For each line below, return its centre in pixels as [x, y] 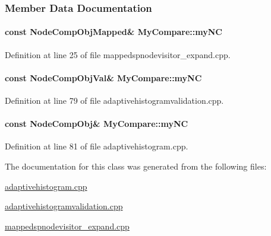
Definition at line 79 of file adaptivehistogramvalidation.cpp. [114, 101]
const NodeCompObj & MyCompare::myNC [97, 124]
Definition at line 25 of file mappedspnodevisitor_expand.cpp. [118, 54]
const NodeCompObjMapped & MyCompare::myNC [114, 32]
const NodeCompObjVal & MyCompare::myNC [103, 77]
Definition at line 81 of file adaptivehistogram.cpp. [97, 146]
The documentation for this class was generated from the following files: [136, 166]
